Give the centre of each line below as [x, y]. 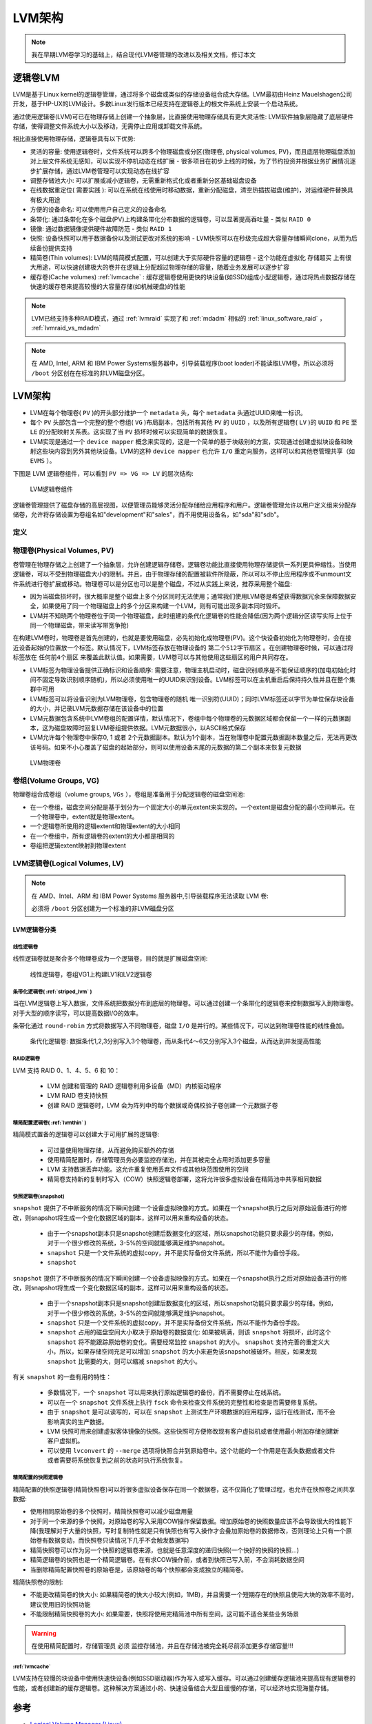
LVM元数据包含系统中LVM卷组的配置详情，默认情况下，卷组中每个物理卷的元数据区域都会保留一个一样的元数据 [187, 718]
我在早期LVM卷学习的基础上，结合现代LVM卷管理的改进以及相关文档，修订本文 [144, 54]
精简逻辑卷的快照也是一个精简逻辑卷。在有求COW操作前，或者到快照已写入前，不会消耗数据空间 [167, 1560]
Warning [44, 1633]
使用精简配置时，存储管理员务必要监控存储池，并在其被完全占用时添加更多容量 [159, 1160]
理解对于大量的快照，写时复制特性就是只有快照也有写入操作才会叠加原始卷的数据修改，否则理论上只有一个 [195, 1531]
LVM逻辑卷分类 [34, 929]
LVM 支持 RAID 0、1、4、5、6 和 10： [66, 1070]
